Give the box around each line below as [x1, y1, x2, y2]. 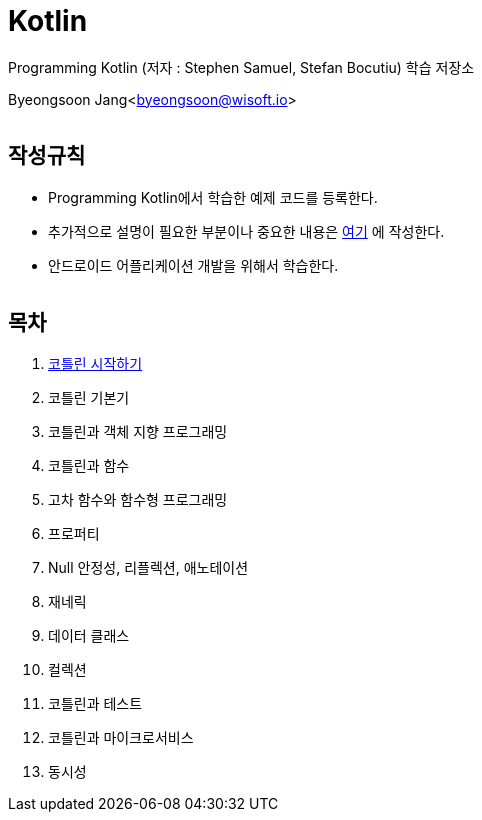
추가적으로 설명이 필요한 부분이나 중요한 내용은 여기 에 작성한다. [48, 222, 445, 240]
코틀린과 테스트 [48, 695, 143, 713]
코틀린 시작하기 [48, 355, 143, 373]
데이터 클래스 [48, 627, 130, 645]
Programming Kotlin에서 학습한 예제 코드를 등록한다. [48, 188, 378, 206]
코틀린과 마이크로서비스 [48, 729, 194, 747]
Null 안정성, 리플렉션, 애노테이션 [48, 559, 249, 577]
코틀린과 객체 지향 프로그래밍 [48, 423, 228, 441]
